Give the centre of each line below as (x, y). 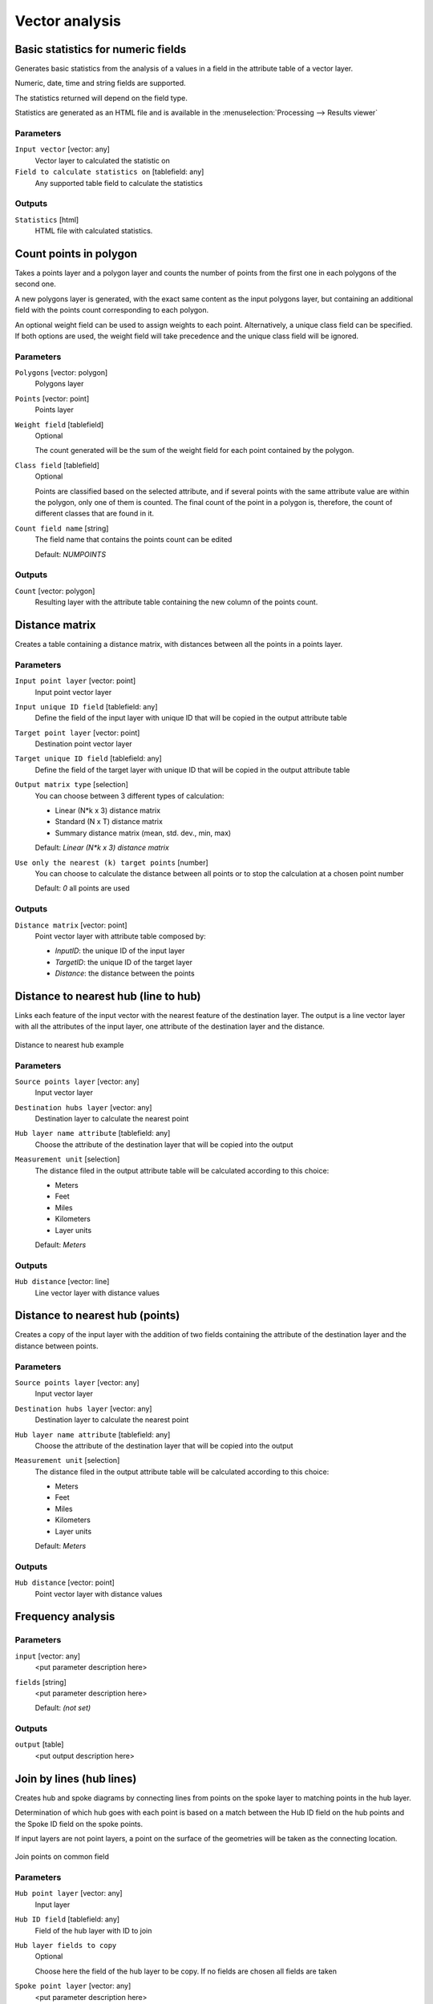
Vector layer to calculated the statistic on (102, 160)
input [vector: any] (47, 1656)
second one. (35, 284)
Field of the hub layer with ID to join (93, 1930)
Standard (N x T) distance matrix (109, 822)
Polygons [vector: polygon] (61, 373)
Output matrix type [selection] (71, 785)
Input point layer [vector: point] (75, 681)
